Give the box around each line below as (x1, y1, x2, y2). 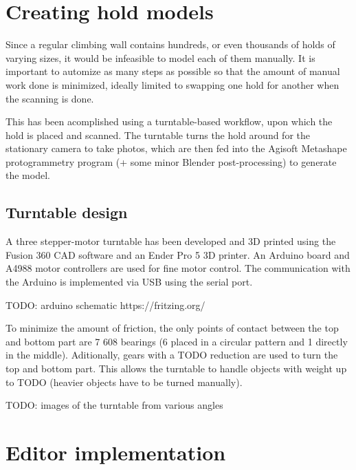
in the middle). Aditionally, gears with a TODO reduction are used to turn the (5, 348, 338, 362)
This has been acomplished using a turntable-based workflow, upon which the (5, 114, 333, 129)
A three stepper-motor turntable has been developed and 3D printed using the (5, 234, 336, 248)
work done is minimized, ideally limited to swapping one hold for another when (5, 77, 340, 92)
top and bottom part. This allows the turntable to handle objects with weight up (5, 361, 347, 376)
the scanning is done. (5, 91, 94, 105)
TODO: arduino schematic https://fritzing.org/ (5, 297, 205, 312)
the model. (5, 168, 50, 182)
